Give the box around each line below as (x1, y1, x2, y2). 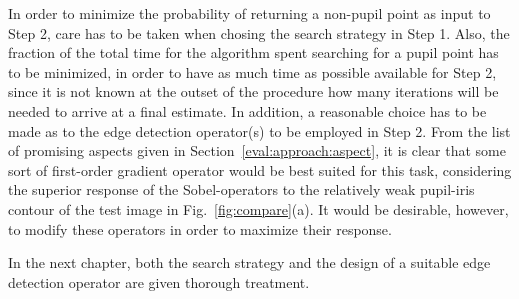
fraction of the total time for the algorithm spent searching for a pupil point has (8, 42, 499, 63)
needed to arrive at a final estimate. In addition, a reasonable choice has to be (8, 100, 487, 121)
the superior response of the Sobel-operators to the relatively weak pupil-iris (8, 179, 475, 200)
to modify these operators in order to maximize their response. (8, 218, 392, 239)
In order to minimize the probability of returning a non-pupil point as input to (8, 3, 491, 23)
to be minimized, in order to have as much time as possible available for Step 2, (8, 61, 497, 82)
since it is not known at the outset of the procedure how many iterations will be (8, 81, 499, 102)
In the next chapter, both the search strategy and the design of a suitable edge (8, 252, 491, 273)
